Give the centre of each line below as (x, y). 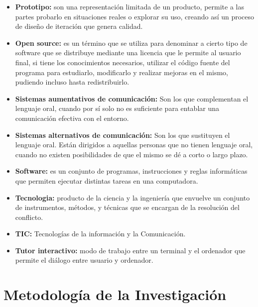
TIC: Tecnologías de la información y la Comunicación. (100, 234)
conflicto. (29, 217)
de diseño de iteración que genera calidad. (79, 26)
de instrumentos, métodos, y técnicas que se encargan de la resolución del (127, 207)
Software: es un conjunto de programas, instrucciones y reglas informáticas (131, 171)
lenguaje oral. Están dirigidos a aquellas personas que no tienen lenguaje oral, (134, 145)
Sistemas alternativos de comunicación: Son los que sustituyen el (123, 135)
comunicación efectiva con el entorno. (72, 118)
